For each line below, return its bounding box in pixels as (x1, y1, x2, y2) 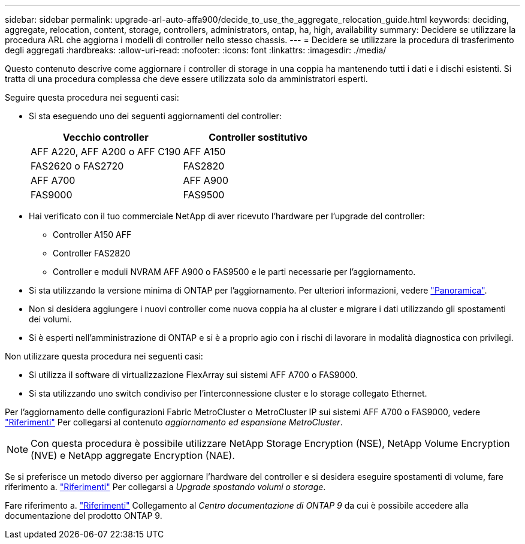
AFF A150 (183, 146, 226, 158)
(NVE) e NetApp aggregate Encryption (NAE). (31, 449, 235, 461)
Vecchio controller (62, 131, 149, 143)
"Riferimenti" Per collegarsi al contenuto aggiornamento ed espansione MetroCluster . (5, 417, 343, 427)
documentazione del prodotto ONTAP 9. (5, 510, 162, 521)
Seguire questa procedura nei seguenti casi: (5, 92, 179, 102)
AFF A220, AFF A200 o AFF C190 (31, 146, 181, 158)
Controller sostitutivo (209, 131, 308, 143)
